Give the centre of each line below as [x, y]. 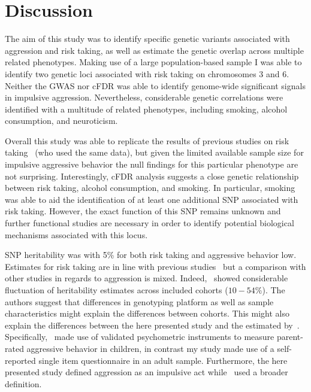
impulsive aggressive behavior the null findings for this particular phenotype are [152, 164]
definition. [23, 383]
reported [20, 360]
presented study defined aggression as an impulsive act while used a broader [147, 372]
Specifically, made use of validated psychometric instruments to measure [140, 337]
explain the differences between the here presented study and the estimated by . [152, 325]
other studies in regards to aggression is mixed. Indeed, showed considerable [147, 278]
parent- [290, 337]
